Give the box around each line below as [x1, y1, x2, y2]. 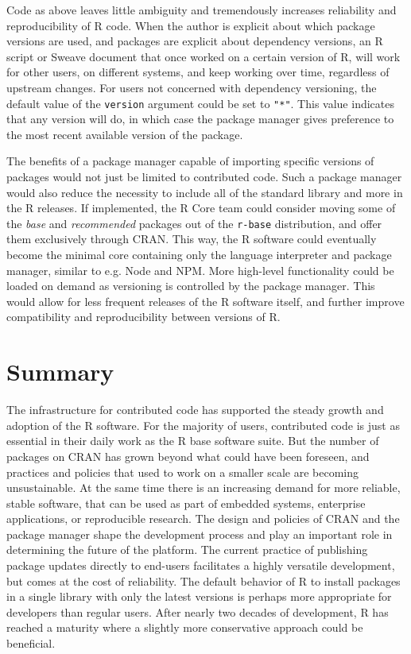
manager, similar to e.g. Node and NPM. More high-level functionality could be [6, 261, 394, 278]
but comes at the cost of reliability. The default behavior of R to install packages [6, 572, 401, 589]
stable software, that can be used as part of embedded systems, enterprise [6, 494, 366, 511]
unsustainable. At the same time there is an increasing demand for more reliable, [6, 479, 401, 496]
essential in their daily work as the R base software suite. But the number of [6, 432, 379, 449]
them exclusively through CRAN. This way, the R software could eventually [6, 230, 377, 247]
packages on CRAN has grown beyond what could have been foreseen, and [6, 447, 370, 464]
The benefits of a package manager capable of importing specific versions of [6, 153, 374, 169]
